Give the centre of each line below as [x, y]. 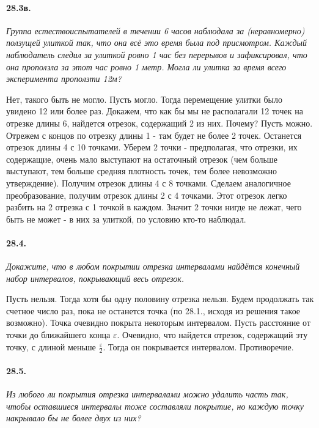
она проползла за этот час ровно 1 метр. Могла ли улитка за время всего [146, 66]
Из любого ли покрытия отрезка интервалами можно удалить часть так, [147, 394]
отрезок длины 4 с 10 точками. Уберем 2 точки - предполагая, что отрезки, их [152, 147]
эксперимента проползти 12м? [64, 79]
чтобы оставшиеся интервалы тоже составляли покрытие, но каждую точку [155, 406]
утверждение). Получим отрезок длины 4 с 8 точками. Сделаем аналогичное [148, 183]
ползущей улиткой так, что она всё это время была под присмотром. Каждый [157, 42]
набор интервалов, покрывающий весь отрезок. [95, 278]
